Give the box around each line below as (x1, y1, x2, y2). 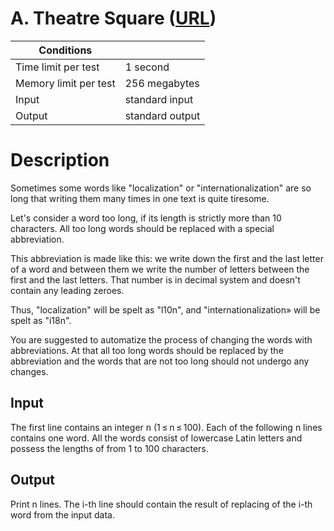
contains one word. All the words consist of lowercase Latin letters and (10, 432, 303, 444)
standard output (124, 108, 201, 122)
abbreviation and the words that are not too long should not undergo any (10, 355, 310, 367)
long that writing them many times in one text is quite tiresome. (10, 192, 270, 204)
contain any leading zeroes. (10, 284, 125, 296)
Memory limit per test (15, 76, 116, 90)
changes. (10, 365, 49, 377)
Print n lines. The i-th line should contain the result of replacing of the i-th (10, 498, 313, 510)
